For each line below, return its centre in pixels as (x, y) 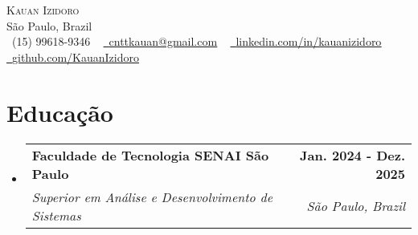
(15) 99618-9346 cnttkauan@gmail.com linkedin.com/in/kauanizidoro (197, 41)
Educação (60, 112)
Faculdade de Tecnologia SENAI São (150, 155)
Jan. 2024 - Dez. (352, 155)
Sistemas (56, 215)
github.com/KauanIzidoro (76, 57)
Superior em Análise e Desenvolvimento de (152, 197)
